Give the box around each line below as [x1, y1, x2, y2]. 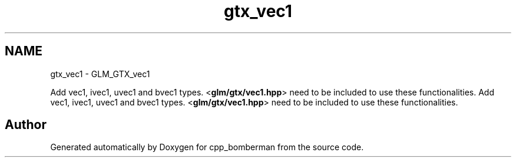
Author [5, 117, 47, 133]
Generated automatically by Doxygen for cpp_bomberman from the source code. [50, 142, 364, 153]
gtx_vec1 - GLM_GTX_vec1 [50, 68, 150, 79]
